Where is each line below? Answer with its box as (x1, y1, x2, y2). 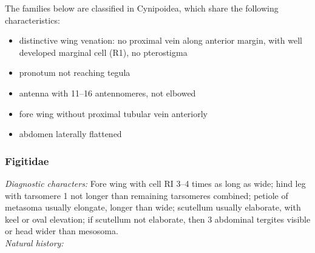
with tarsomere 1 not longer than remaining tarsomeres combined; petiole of (5, 189, 288, 201)
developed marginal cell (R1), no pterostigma (19, 46, 188, 58)
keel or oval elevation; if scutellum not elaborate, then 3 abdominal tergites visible (5, 212, 311, 225)
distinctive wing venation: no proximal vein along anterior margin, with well (19, 34, 302, 47)
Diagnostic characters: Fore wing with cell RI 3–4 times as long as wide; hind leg (5, 177, 306, 189)
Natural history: (5, 236, 64, 249)
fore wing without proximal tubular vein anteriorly (19, 107, 208, 120)
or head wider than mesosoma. (5, 224, 118, 237)
